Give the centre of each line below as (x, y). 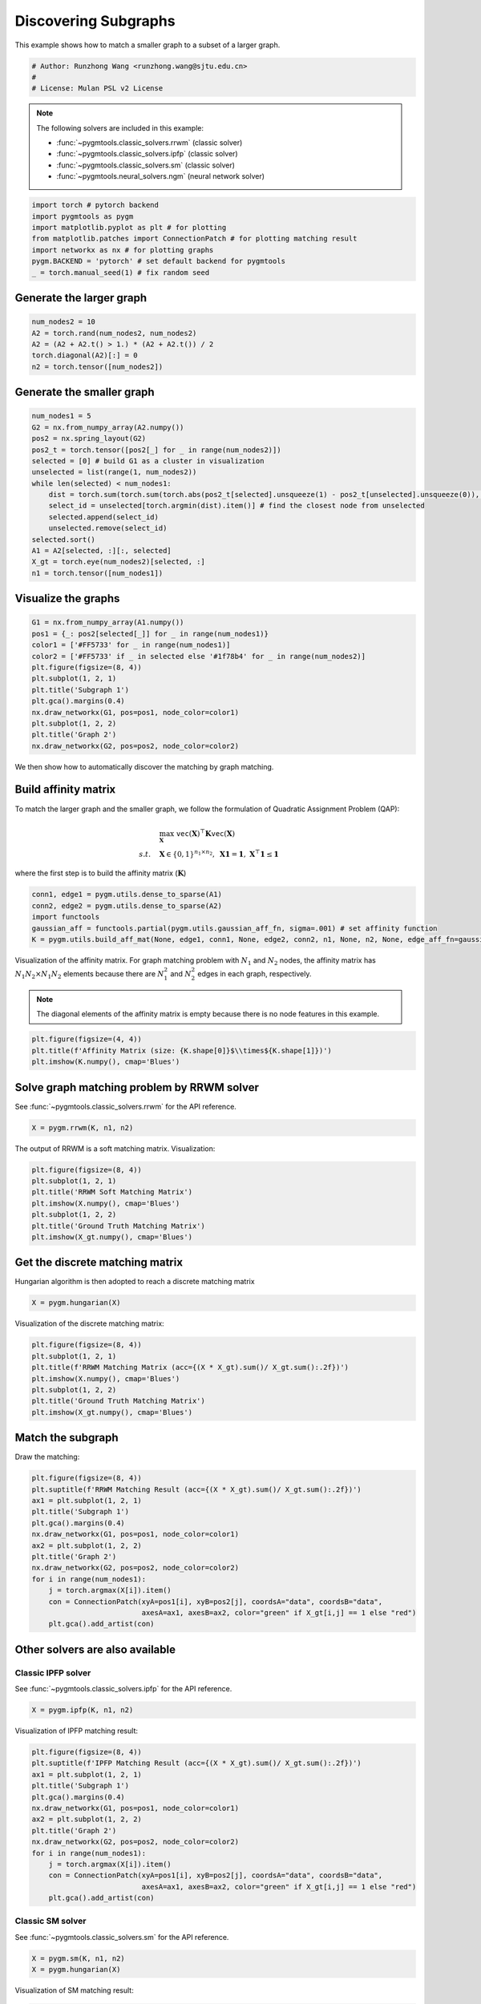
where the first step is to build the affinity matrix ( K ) (101, 873)
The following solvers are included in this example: (120, 127)
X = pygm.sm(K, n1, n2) (79, 1958)
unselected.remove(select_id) (108, 528)
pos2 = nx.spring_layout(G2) (89, 438)
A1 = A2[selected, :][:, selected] (101, 551)
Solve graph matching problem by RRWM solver (137, 1087)
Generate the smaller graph (85, 392)
